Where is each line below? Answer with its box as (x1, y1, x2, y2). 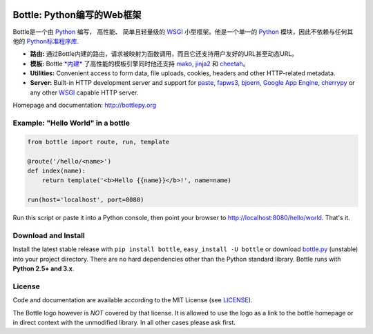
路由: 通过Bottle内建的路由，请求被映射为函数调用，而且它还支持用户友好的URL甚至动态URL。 (30, 50, 298, 58)
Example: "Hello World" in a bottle (12, 118, 131, 128)
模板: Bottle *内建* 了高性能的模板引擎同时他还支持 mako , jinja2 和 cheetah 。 (30, 59, 249, 68)
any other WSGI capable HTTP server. (30, 88, 139, 97)
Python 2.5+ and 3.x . (12, 264, 75, 273)
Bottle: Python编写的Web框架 (12, 9, 142, 21)
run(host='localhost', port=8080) (27, 196, 144, 204)
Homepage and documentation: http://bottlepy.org (12, 101, 157, 110)
